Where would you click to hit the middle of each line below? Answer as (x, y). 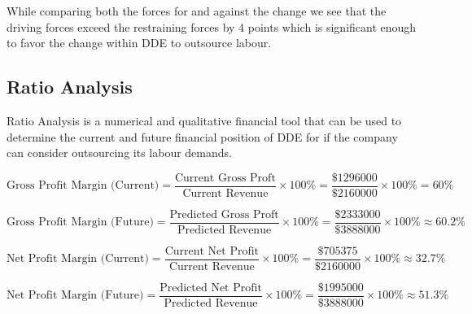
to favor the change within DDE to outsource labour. (139, 43)
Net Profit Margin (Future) (75, 296)
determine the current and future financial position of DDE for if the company (202, 136)
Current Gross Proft (225, 178)
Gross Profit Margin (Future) (80, 222)
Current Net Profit (212, 251)
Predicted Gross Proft (224, 214)
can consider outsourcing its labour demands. (119, 153)
